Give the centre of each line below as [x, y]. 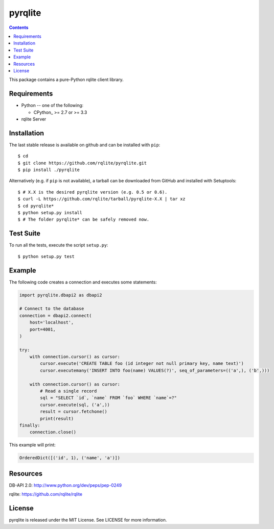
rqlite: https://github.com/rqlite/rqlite [46, 494]
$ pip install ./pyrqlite [49, 170]
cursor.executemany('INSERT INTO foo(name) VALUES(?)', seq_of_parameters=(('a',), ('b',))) [155, 370]
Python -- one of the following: [52, 105]
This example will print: [32, 445]
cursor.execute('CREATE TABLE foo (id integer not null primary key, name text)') [142, 364]
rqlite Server [34, 119]
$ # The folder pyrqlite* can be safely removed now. [83, 220]
